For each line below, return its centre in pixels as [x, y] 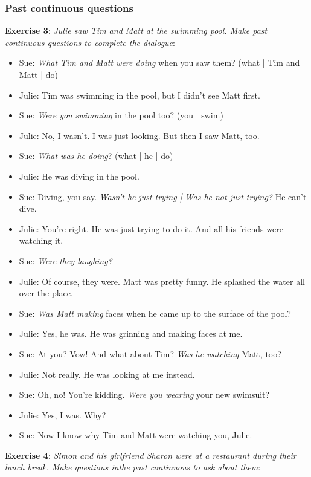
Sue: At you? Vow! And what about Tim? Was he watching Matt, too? [150, 353]
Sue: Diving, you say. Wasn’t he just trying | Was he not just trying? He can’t [163, 196]
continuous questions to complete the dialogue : [90, 42]
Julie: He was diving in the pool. [79, 176]
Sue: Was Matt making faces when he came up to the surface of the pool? [155, 313]
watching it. [41, 240]
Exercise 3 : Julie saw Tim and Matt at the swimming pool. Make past [136, 31]
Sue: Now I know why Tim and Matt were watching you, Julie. [136, 435]
